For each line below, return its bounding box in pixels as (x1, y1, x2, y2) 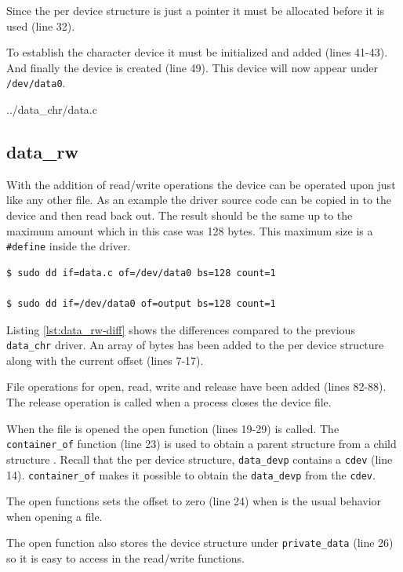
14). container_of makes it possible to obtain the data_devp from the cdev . (6, 466, 376, 483)
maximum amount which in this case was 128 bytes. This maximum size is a (6, 222, 373, 239)
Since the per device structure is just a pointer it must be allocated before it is (6, 2, 385, 18)
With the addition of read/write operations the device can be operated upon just (6, 176, 396, 192)
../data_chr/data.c (6, 101, 97, 118)
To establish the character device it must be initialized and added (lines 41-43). (6, 44, 388, 60)
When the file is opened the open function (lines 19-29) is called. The (6, 420, 339, 436)
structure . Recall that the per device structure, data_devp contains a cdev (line (6, 450, 393, 467)
